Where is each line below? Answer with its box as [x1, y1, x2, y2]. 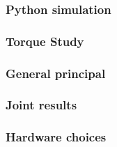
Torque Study [6, 32, 84, 49]
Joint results [6, 96, 77, 114]
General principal [6, 64, 106, 82]
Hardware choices [6, 128, 107, 146]
